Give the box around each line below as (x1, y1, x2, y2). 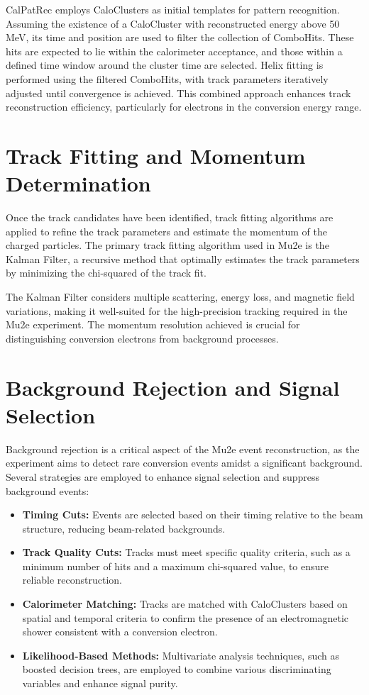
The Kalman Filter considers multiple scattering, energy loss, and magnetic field (6, 289, 355, 304)
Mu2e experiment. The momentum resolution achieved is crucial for (6, 317, 300, 332)
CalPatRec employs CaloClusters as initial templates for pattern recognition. (6, 2, 340, 16)
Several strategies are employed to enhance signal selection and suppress (6, 469, 320, 484)
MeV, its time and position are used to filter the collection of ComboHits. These (6, 30, 354, 45)
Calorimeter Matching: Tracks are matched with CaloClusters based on (22, 596, 348, 611)
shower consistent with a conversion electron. (22, 624, 218, 639)
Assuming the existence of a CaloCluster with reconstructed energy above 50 (6, 16, 340, 30)
